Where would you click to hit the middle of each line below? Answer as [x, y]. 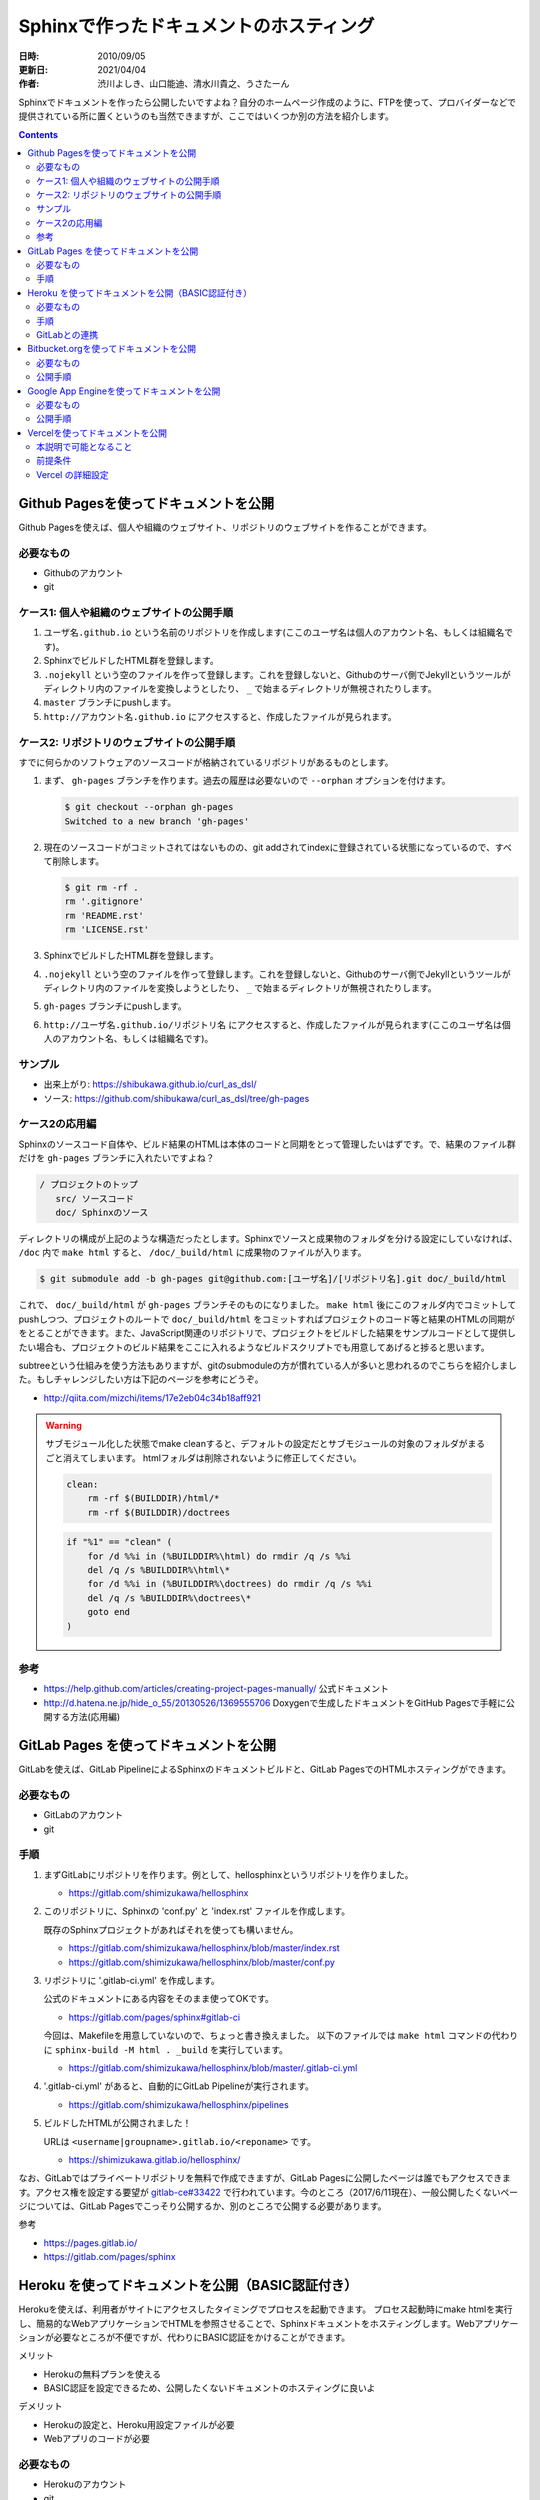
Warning [63, 1426]
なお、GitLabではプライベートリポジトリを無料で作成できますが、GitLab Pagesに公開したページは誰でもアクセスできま [265, 2178]
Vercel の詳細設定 [72, 474]
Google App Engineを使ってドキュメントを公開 [124, 391]
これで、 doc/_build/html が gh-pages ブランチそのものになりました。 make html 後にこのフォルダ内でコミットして [267, 1305]
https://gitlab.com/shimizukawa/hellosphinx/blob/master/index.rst [204, 1948]
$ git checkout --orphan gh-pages [149, 807]
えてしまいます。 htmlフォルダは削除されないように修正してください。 [216, 1457]
